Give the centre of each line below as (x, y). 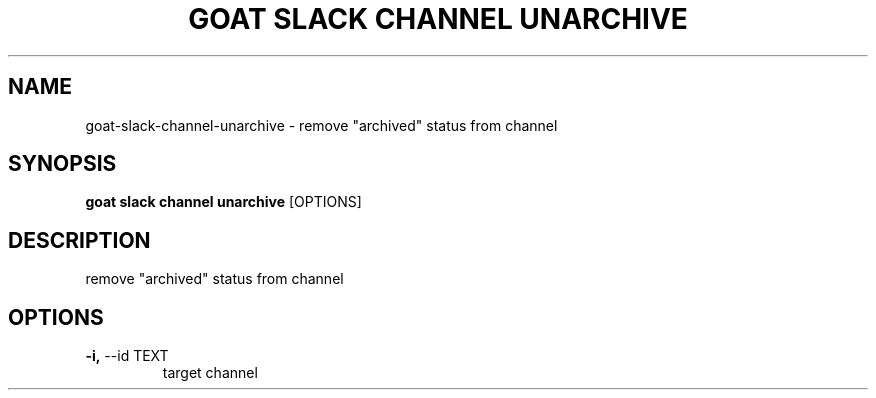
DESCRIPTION (79, 240)
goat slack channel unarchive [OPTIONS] (223, 202)
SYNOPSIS (62, 164)
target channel (210, 373)
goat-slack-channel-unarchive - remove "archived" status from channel (321, 125)
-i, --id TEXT (127, 356)
